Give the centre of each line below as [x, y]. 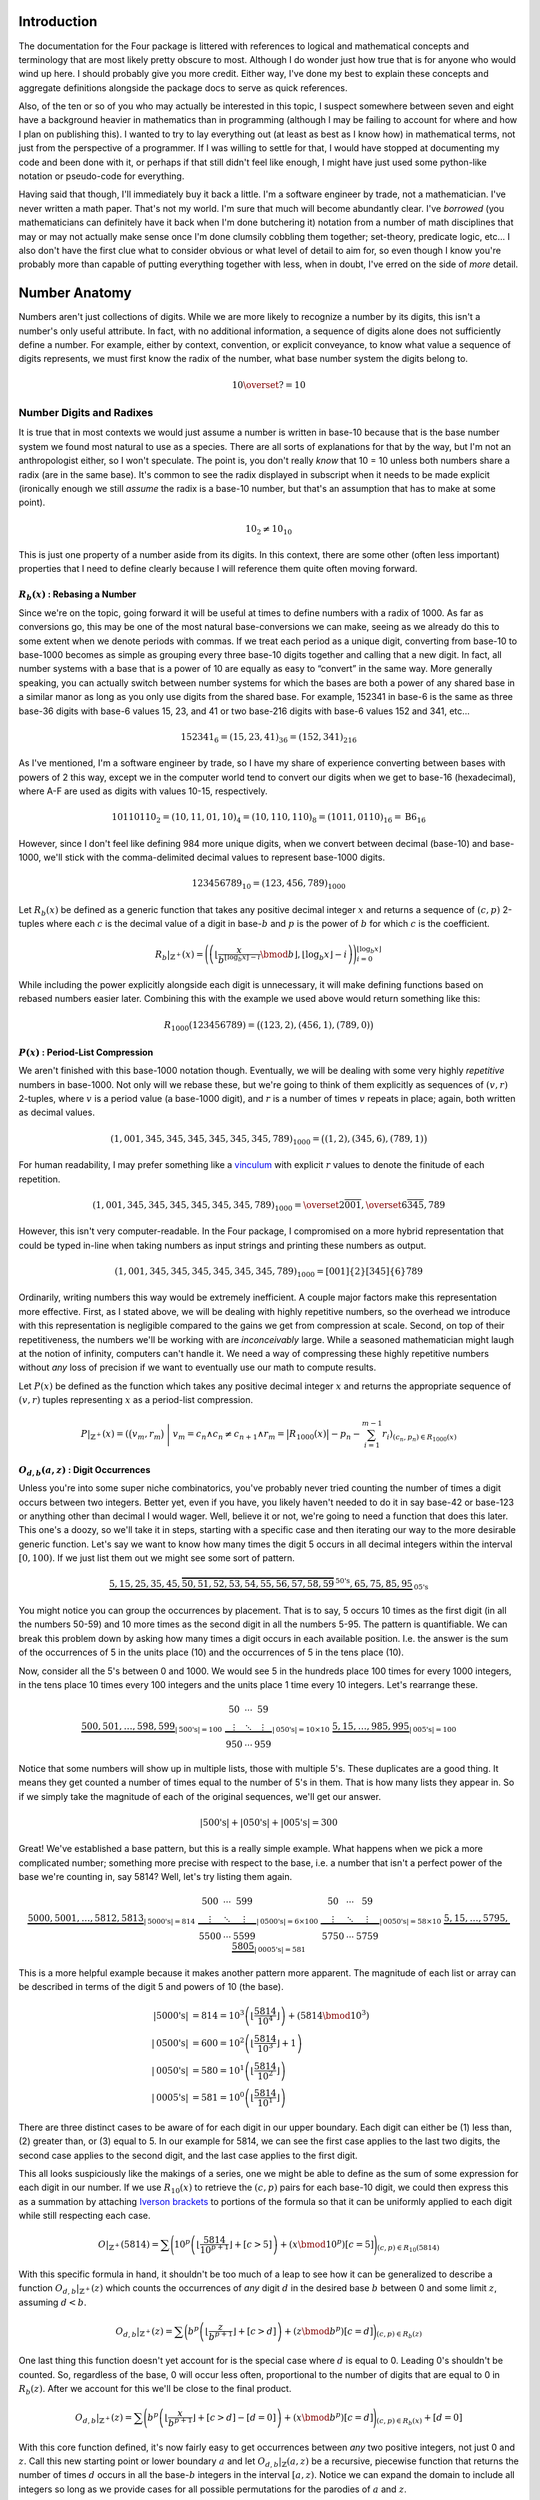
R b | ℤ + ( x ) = [179, 955]
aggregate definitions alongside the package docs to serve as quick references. [183, 87]
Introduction [58, 21]
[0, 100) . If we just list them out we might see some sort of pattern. [156, 1558]
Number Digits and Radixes [86, 413]
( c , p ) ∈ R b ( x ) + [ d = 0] [419, 2419]
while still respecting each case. [84, 2216]
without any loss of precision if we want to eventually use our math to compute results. [197, 1367]
